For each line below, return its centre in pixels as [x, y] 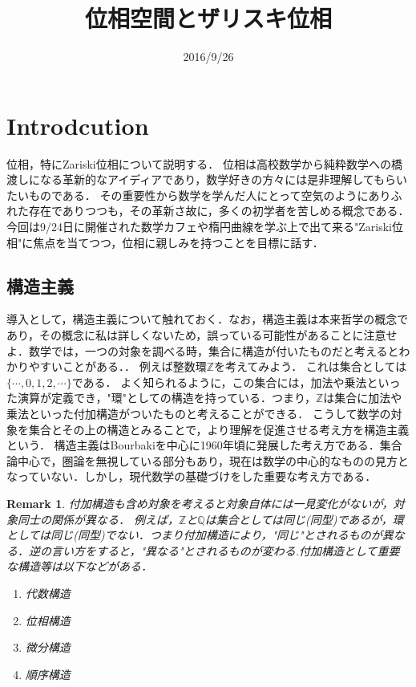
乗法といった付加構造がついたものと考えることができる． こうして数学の [199, 413]
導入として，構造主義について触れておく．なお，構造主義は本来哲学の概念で [208, 319]
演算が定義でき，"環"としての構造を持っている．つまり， [166, 398]
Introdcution [78, 125]
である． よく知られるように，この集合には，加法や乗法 [219, 382]
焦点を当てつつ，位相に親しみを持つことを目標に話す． [178, 242]
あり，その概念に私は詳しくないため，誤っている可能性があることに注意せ [202, 335]
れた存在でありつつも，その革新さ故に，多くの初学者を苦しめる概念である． [208, 211]
